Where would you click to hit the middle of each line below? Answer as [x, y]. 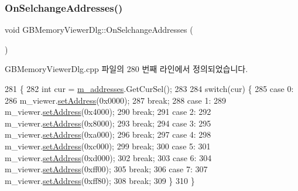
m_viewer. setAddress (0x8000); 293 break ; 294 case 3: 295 [108, 123]
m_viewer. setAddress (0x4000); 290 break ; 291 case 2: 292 [108, 112]
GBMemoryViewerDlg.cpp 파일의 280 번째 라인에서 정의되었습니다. [126, 69]
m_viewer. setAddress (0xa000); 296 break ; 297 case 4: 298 [108, 134]
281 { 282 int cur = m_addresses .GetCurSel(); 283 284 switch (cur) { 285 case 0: [149, 88]
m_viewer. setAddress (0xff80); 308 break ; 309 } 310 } [100, 180]
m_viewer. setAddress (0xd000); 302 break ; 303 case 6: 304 [108, 157]
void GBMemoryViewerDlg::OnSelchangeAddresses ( [99, 30]
